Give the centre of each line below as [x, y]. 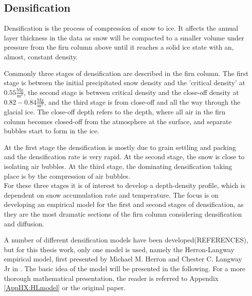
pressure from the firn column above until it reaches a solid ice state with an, [119, 47]
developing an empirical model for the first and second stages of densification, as [124, 204]
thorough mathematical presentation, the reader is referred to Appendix [111, 278]
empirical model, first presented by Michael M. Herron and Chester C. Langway [123, 259]
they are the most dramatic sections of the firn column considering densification [123, 213]
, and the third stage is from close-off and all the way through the [142, 102]
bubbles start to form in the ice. [52, 131]
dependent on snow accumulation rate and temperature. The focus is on [111, 194]
